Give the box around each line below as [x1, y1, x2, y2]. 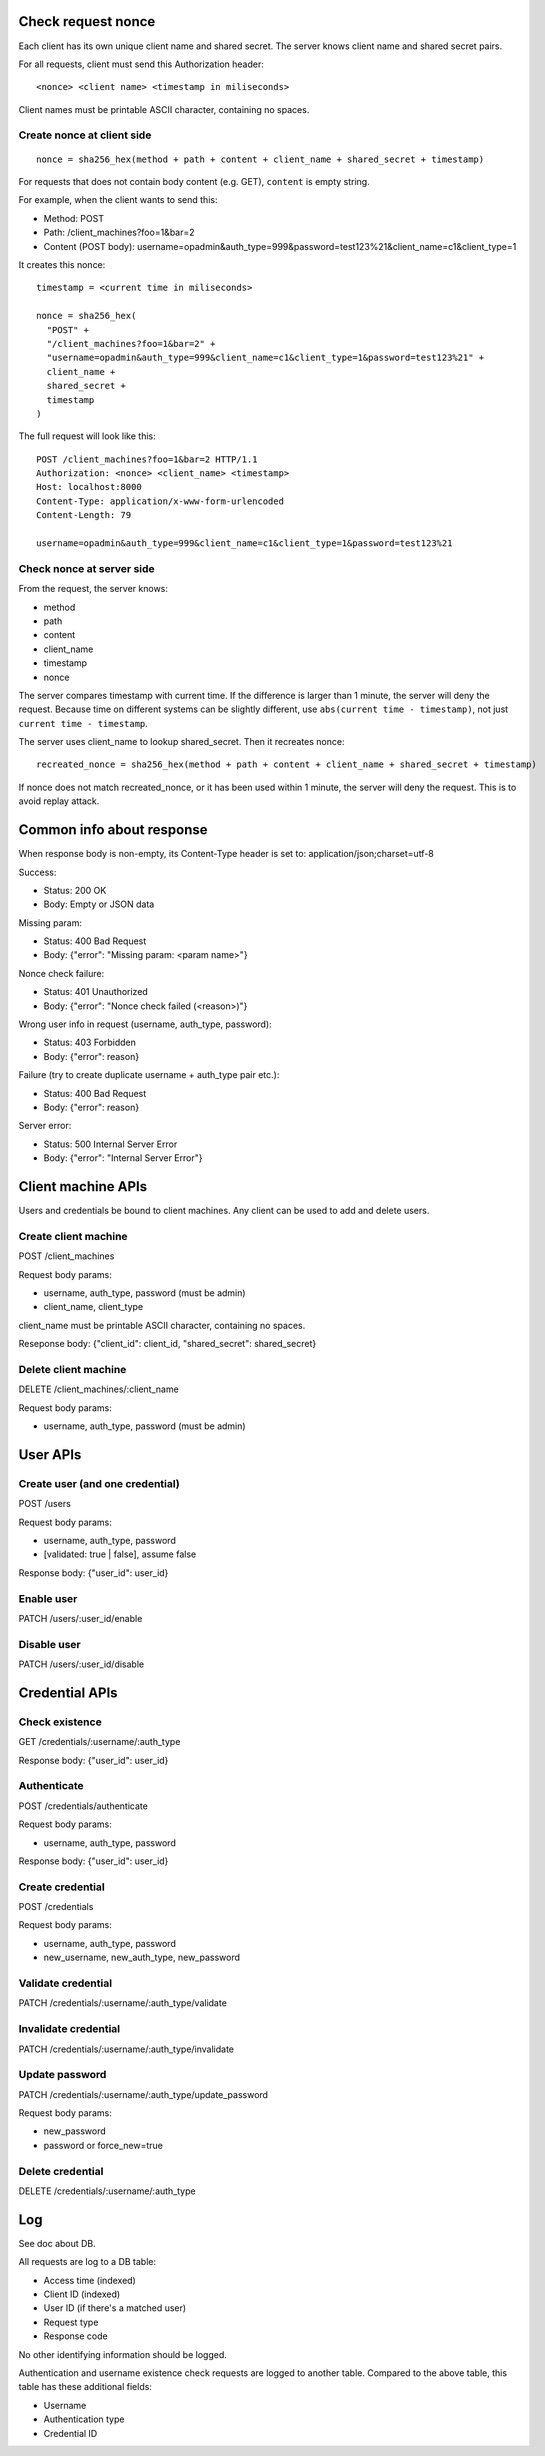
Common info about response [18, 821, 209, 839]
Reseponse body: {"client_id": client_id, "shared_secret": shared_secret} [18, 1338, 317, 1350]
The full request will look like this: [18, 430, 157, 442]
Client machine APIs [18, 1178, 148, 1195]
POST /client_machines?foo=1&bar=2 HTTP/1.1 [36, 453, 259, 465]
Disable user [18, 1637, 82, 1651]
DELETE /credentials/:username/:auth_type [18, 2185, 196, 2197]
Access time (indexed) [43, 2274, 137, 2286]
